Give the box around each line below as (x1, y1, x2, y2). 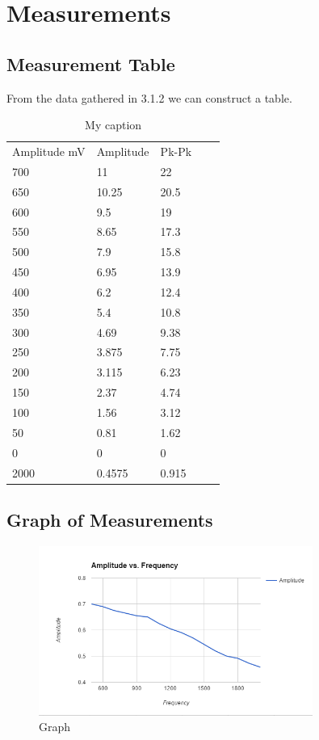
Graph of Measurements (6, 507, 213, 532)
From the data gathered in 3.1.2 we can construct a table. (6, 89, 292, 106)
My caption (85, 116, 142, 133)
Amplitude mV (12, 143, 86, 160)
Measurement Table (6, 51, 175, 76)
